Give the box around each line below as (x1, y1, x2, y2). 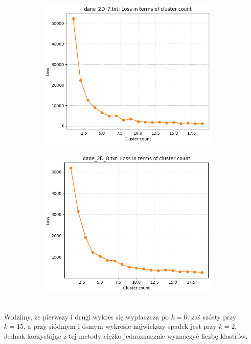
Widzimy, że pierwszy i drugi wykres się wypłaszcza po (4, 311, 169, 321)
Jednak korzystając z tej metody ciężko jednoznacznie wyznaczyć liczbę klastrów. (4, 330, 248, 341)
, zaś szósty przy (187, 311, 236, 321)
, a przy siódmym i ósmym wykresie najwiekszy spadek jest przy (23, 321, 217, 331)
